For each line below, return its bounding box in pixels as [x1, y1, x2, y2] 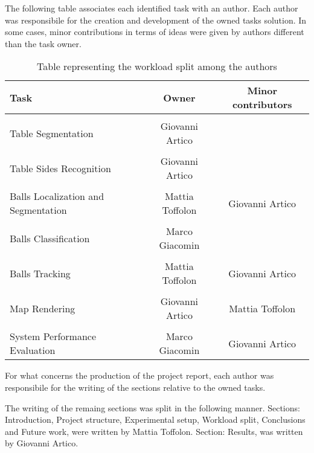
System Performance [10, 329, 97, 344]
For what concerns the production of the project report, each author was [5, 369, 274, 382]
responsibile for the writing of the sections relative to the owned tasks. [5, 381, 266, 393]
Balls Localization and [10, 189, 104, 204]
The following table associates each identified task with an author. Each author [5, 2, 298, 14]
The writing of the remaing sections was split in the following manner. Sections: [5, 401, 300, 414]
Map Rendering [10, 301, 75, 315]
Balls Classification [10, 231, 90, 245]
